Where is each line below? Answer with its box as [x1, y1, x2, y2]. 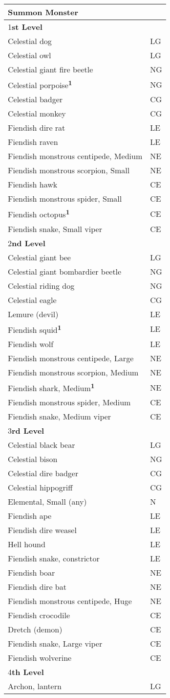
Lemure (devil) [8, 308, 59, 320]
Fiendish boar [8, 567, 55, 579]
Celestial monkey [8, 108, 66, 119]
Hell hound [8, 538, 45, 550]
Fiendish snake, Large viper [8, 638, 103, 650]
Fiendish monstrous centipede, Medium [8, 150, 143, 162]
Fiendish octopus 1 [8, 207, 70, 220]
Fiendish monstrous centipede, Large [8, 352, 134, 364]
